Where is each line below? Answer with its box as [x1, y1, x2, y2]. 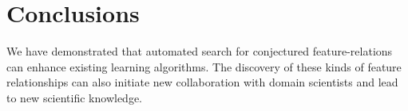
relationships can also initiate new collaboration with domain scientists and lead [6, 74, 398, 90]
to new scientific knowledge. [6, 89, 143, 105]
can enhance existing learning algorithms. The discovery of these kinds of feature [6, 58, 402, 75]
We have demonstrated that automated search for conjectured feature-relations [6, 43, 393, 59]
